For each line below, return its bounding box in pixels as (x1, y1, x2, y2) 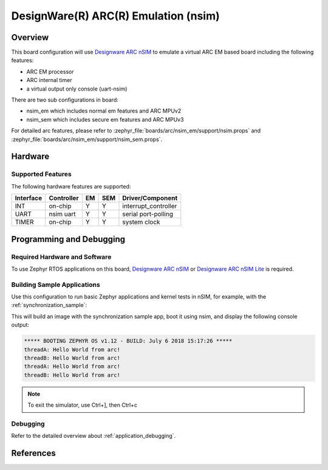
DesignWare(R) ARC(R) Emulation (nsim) (11, 9, 220, 22)
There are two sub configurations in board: (11, 96, 118, 103)
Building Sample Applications (11, 280, 100, 289)
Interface (15, 194, 43, 202)
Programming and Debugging (11, 234, 126, 244)
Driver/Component (122, 194, 178, 202)
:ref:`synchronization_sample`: (11, 302, 87, 309)
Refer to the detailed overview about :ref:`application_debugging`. (11, 432, 176, 440)
